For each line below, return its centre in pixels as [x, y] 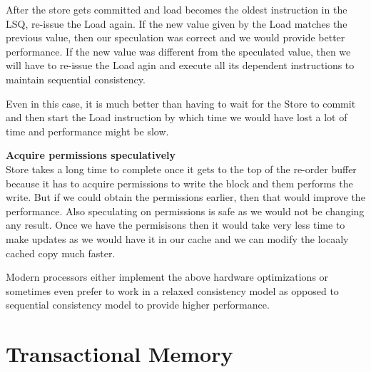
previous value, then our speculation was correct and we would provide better [176, 37]
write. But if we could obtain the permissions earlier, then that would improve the [185, 197]
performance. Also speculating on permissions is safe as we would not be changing [185, 211]
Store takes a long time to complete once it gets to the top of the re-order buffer [181, 169]
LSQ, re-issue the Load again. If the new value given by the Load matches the [177, 23]
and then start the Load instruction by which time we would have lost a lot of [177, 117]
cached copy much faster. [61, 253]
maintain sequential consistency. [76, 79]
